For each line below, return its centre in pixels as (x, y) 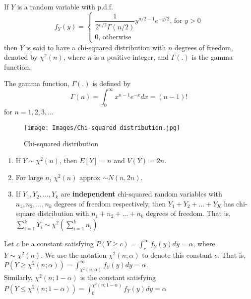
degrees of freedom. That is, (188, 213)
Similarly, (18, 277)
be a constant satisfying (58, 244)
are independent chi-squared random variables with (141, 194)
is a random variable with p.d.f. (65, 6)
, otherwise (115, 38)
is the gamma (212, 57)
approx (90, 177)
